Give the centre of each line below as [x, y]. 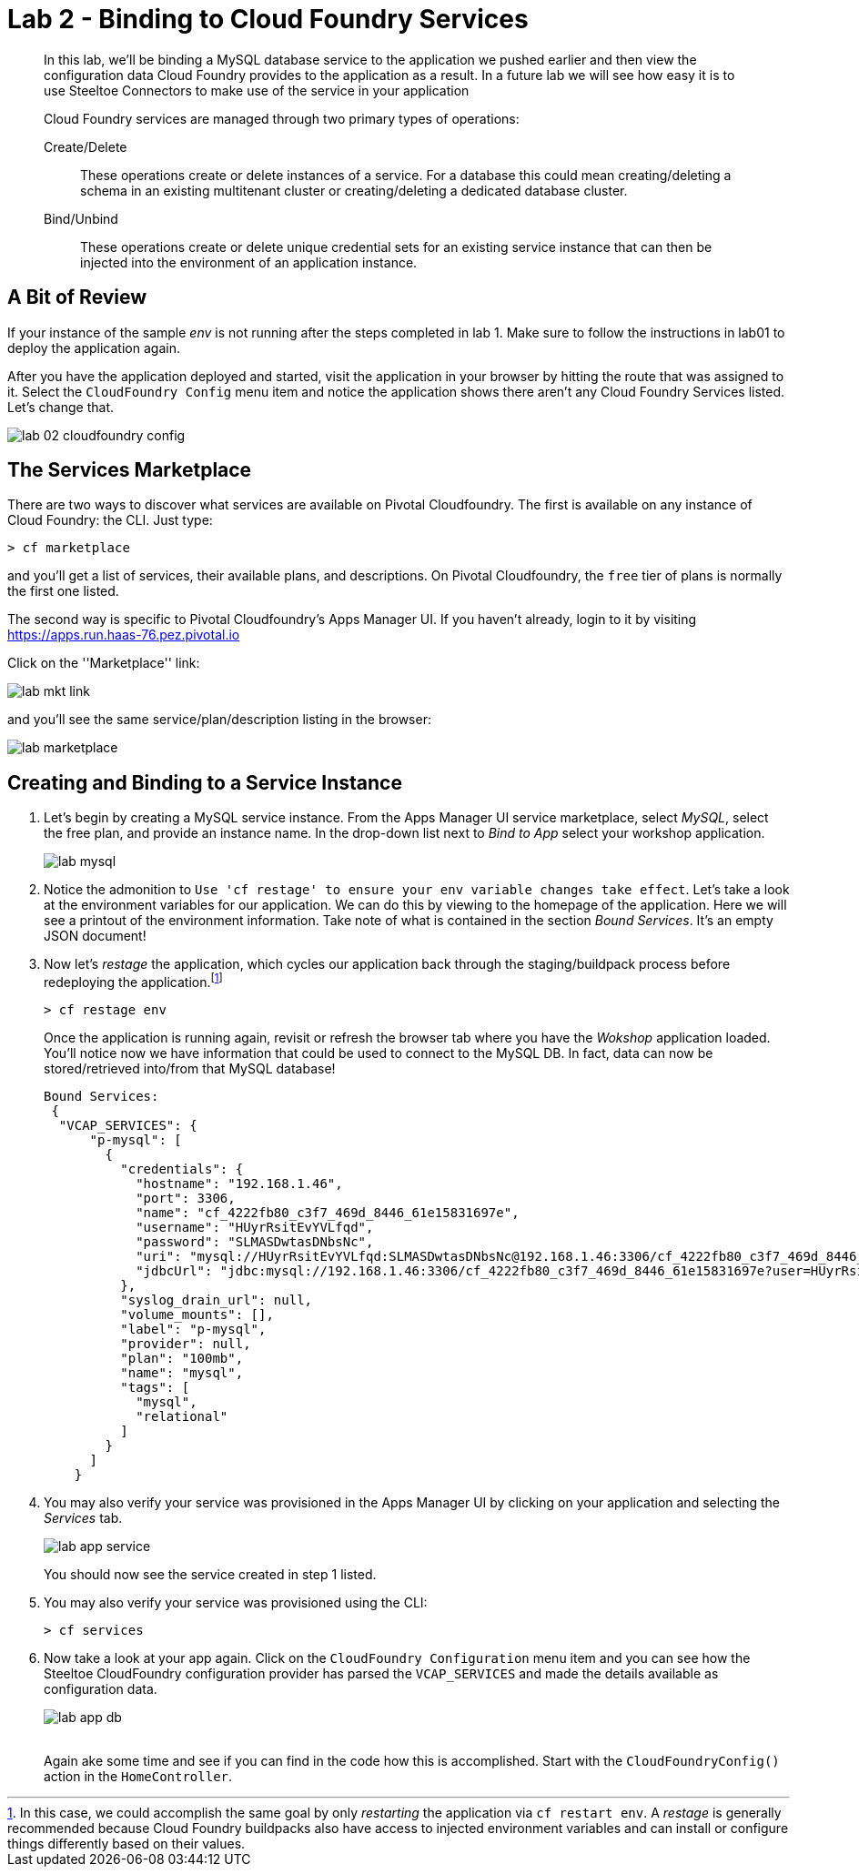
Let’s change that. [61, 407]
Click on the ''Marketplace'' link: [104, 663]
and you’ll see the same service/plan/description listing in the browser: [219, 720]
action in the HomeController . [138, 1776]
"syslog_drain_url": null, [217, 1300]
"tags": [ [155, 1387]
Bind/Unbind [81, 218]
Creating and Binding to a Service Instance [205, 782]
